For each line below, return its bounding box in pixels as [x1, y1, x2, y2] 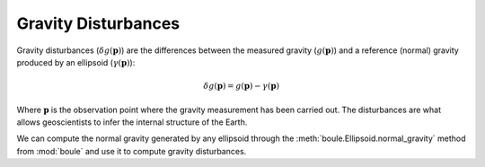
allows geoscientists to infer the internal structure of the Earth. [16, 117, 248, 127]
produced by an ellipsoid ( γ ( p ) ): [16, 57, 136, 67]
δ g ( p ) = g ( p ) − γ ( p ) [203, 81, 280, 92]
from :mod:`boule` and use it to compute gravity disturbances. [16, 145, 247, 156]
